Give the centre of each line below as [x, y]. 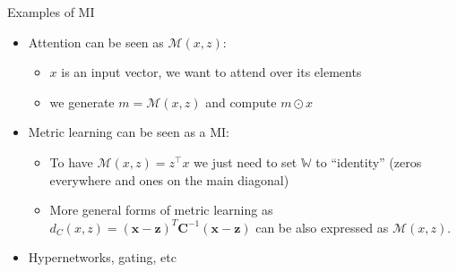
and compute [241, 102]
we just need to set [246, 161]
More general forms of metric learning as [161, 210]
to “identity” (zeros [369, 161]
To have [71, 161]
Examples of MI [51, 12]
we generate [82, 102]
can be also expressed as [322, 227]
